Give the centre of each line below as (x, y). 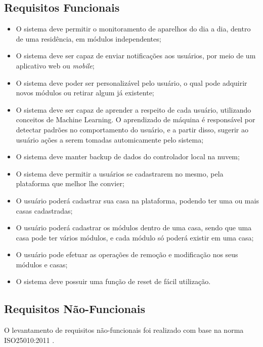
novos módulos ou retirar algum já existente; (85, 93)
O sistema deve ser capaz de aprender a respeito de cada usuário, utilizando (134, 109)
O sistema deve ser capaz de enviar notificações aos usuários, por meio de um (136, 56)
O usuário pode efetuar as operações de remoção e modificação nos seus (127, 254)
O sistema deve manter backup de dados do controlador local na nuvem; (128, 157)
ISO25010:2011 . (29, 340)
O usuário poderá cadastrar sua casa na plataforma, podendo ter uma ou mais (137, 200)
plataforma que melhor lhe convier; (70, 183)
